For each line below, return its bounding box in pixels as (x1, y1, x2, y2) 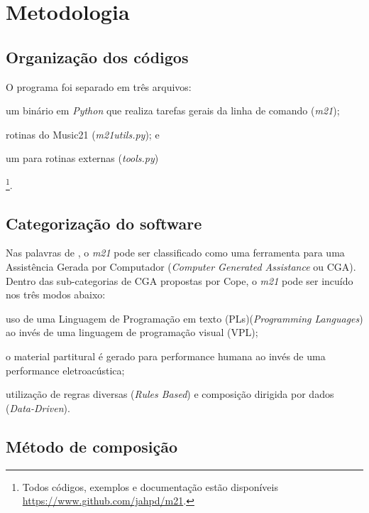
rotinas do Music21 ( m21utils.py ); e (6, 126, 160, 141)
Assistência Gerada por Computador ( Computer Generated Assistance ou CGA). (6, 259, 356, 274)
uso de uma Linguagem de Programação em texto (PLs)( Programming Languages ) (6, 310, 363, 325)
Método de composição (6, 435, 178, 457)
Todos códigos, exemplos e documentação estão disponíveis (22, 479, 278, 494)
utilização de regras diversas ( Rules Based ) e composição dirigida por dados (6, 387, 334, 401)
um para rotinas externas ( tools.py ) (6, 151, 159, 166)
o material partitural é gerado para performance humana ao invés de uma (6, 348, 326, 363)
